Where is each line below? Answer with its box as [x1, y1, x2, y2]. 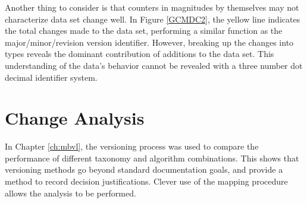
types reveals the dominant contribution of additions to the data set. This [5, 47, 274, 60]
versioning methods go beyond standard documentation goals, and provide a [5, 163, 283, 176]
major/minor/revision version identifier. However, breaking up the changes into [5, 36, 294, 48]
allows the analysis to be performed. [5, 186, 136, 199]
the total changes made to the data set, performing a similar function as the [5, 24, 283, 37]
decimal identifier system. [5, 71, 98, 83]
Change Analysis [5, 106, 145, 130]
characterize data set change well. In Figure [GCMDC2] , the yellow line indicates [5, 12, 300, 25]
